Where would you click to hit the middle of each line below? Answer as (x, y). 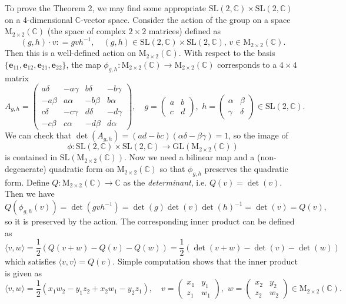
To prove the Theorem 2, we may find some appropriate (106, 8)
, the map (84, 64)
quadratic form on (82, 169)
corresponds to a (247, 64)
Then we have (30, 194)
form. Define (27, 182)
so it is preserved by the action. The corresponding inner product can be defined (150, 221)
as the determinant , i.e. (165, 182)
